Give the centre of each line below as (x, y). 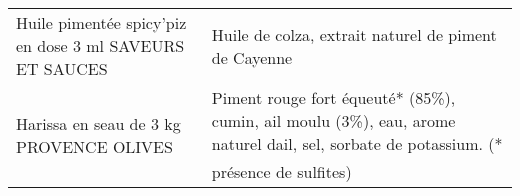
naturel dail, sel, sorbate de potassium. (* (357, 143)
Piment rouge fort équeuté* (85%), (333, 97)
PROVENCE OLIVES (94, 146)
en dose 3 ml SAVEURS (100, 45)
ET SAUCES (62, 68)
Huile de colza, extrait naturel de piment (354, 34)
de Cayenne (252, 57)
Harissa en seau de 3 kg (98, 123)
